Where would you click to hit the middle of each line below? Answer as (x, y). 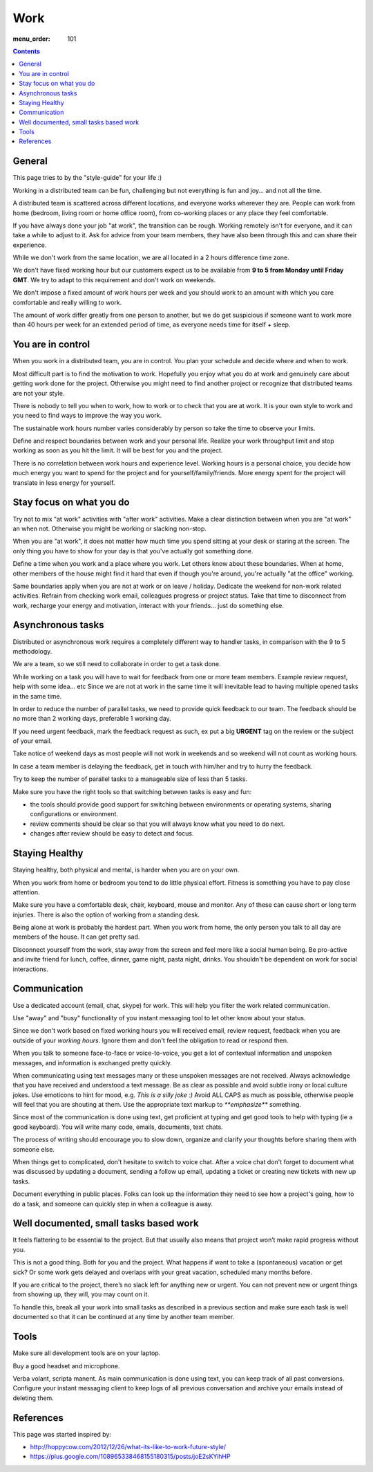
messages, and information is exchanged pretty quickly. (93, 1062)
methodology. (32, 651)
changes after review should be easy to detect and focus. (112, 834)
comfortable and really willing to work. (67, 302)
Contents (27, 51)
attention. (26, 892)
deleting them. (34, 1398)
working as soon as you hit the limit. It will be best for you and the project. (118, 450)
